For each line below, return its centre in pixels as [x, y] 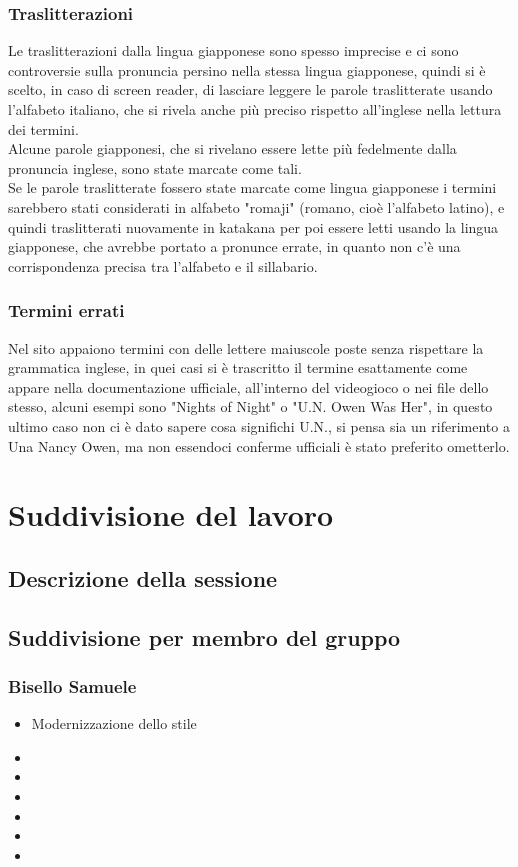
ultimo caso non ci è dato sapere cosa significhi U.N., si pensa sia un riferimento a [259, 425]
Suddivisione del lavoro [171, 514]
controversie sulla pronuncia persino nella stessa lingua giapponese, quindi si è [247, 69]
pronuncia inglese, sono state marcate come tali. [155, 167]
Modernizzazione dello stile [114, 723]
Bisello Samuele [72, 685]
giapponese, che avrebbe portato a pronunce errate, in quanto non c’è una [234, 246]
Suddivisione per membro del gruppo [204, 636]
